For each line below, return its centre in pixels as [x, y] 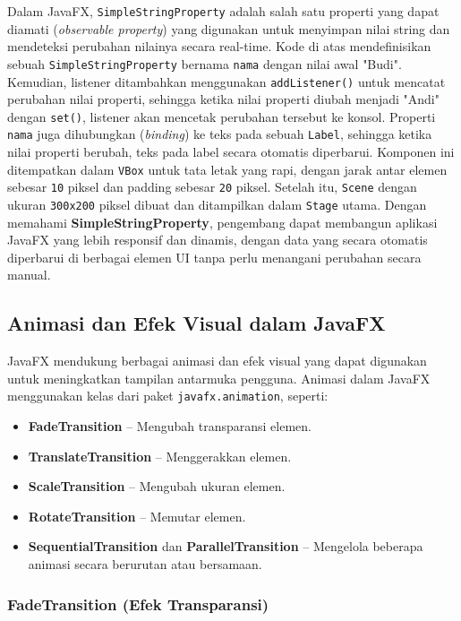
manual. [29, 275]
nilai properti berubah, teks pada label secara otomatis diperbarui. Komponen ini [231, 152]
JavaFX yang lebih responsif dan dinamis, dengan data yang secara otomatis [218, 240]
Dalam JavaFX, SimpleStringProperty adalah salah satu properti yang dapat [223, 11]
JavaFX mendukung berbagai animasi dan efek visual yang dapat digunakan [217, 361]
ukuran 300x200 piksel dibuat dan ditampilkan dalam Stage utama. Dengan [217, 204]
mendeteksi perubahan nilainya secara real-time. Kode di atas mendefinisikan [219, 46]
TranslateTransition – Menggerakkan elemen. [160, 456]
